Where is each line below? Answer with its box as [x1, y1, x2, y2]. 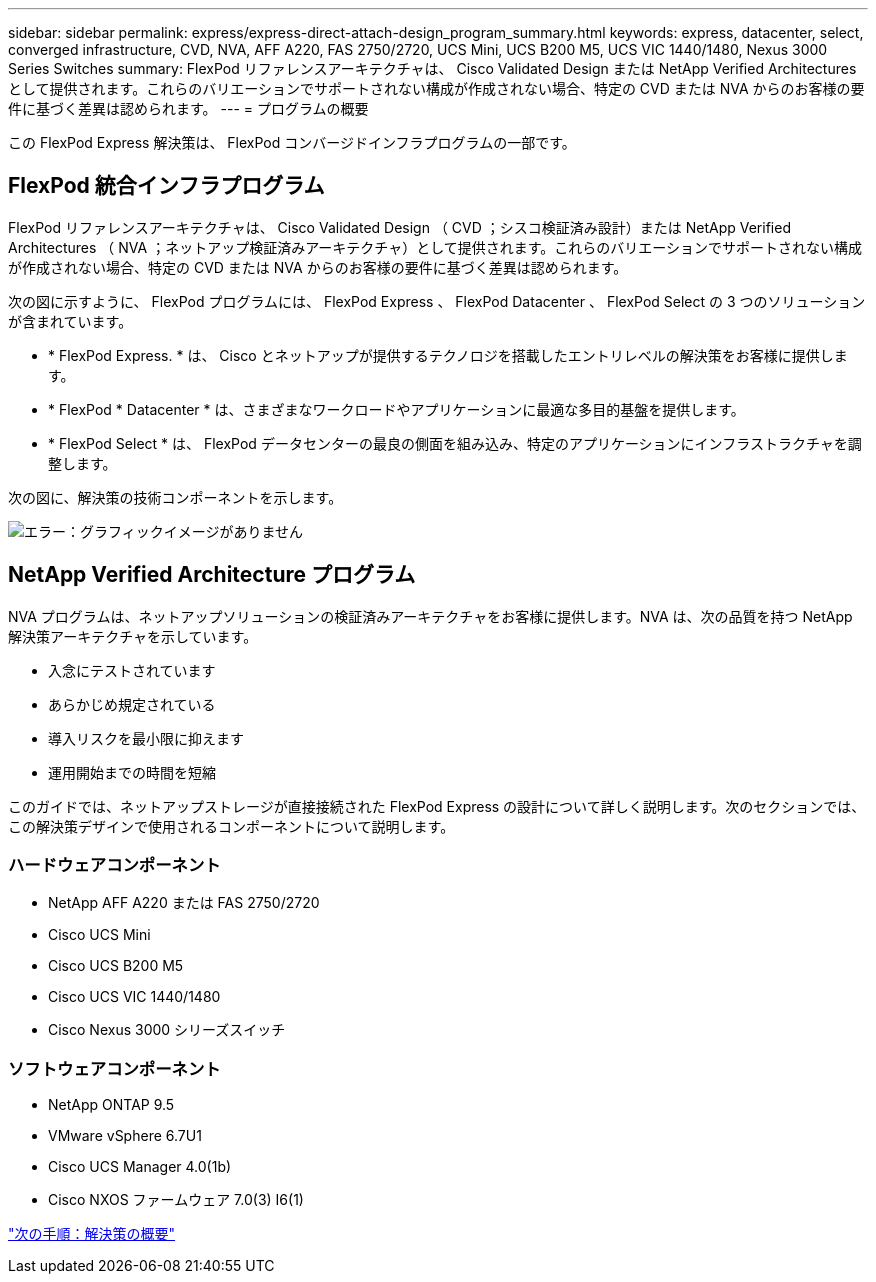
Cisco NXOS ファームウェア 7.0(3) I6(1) [48, 1191, 304, 1209]
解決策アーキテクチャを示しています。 [8, 627, 258, 645]
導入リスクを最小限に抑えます [48, 729, 244, 747]
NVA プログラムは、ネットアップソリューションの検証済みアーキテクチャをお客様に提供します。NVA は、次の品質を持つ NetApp [8, 607, 853, 625]
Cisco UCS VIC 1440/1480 [48, 988, 221, 1006]
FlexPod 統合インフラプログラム [8, 173, 325, 199]
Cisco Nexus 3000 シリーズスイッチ [48, 1021, 286, 1039]
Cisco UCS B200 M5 [48, 957, 184, 975]
